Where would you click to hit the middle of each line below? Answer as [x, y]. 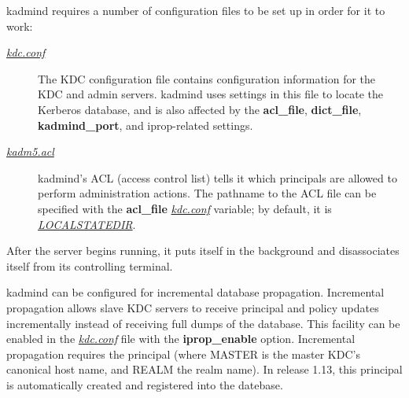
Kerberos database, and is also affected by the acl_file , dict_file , [200, 109]
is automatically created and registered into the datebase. [145, 384]
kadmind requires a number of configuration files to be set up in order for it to [196, 10]
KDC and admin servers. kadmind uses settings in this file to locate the [211, 94]
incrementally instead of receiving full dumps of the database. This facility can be [203, 323]
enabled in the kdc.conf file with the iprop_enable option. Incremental [181, 339]
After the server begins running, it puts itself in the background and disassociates [203, 251]
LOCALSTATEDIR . [87, 224]
